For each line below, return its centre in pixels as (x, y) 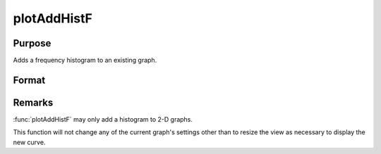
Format (29, 80)
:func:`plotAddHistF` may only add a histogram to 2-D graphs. (103, 119)
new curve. (29, 142)
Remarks (33, 102)
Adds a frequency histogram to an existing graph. (85, 60)
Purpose (32, 43)
